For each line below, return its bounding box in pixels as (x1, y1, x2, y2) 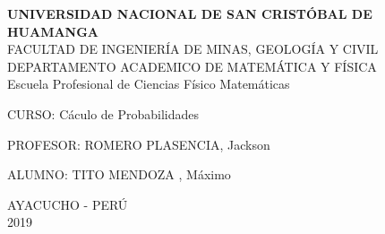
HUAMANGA (7, 22, 99, 40)
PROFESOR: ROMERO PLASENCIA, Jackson (7, 134, 270, 153)
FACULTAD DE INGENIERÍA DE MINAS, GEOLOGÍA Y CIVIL (7, 39, 379, 58)
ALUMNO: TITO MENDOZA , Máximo (7, 165, 231, 184)
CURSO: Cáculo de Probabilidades (7, 104, 200, 123)
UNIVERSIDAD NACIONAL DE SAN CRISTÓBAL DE (7, 4, 372, 22)
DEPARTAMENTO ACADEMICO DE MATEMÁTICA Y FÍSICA (7, 56, 377, 75)
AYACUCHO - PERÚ (7, 195, 128, 213)
